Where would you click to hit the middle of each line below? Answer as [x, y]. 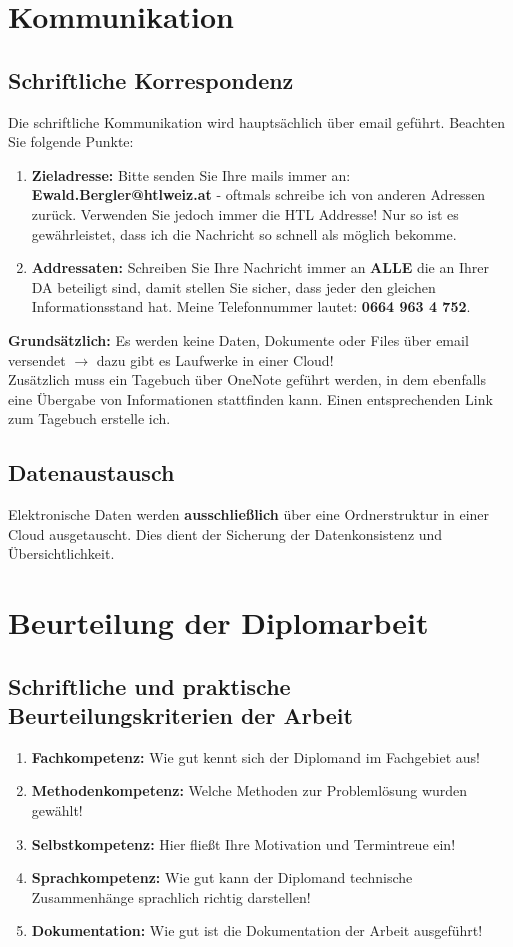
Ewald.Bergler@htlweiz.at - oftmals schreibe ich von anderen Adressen [258, 194]
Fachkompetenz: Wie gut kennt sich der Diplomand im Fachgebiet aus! [255, 756]
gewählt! [57, 810]
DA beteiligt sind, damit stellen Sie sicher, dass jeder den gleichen [233, 286]
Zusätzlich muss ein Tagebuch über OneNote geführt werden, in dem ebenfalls [247, 379]
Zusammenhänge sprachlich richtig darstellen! [171, 896]
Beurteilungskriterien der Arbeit [180, 715]
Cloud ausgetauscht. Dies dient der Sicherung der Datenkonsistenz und [225, 533]
